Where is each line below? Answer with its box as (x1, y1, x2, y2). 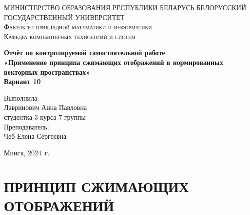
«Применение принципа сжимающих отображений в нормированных (4, 57, 224, 67)
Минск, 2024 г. (4, 147, 50, 157)
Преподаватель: (4, 121, 49, 131)
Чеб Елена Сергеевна (4, 131, 67, 141)
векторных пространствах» (4, 66, 91, 77)
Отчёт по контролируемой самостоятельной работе (4, 47, 165, 58)
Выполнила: (4, 92, 39, 103)
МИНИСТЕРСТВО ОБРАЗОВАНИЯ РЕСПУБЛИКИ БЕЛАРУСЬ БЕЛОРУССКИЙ (4, 2, 247, 12)
